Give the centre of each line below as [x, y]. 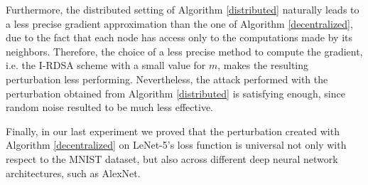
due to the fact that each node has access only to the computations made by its [179, 37]
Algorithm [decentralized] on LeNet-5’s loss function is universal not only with [176, 145]
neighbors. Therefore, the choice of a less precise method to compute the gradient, [184, 51]
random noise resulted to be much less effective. [109, 107]
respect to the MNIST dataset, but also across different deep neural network [172, 158]
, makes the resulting [263, 65]
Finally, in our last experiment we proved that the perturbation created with [173, 131]
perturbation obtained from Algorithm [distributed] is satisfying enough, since [175, 93]
